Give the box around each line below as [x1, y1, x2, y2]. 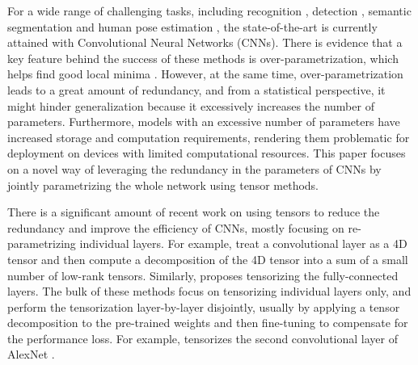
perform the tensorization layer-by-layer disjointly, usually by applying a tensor [7, 298, 400, 315]
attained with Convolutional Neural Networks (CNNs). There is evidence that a [7, 34, 403, 51]
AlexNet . [7, 346, 55, 363]
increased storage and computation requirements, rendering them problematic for [7, 128, 410, 145]
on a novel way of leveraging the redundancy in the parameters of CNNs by [7, 160, 382, 177]
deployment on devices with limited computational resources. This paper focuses [7, 145, 406, 162]
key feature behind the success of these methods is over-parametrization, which [7, 49, 399, 66]
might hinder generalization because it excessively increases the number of [7, 97, 374, 114]
